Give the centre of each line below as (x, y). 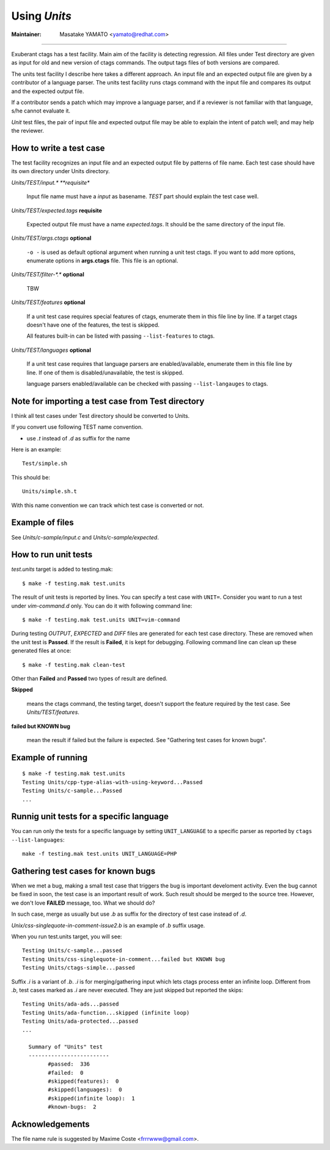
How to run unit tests (52, 555)
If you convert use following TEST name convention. (77, 427)
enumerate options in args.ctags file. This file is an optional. (102, 261)
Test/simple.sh (45, 464)
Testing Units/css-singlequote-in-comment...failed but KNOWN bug (124, 959)
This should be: (31, 477)
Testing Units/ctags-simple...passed (79, 968)
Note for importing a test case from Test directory (108, 401)
